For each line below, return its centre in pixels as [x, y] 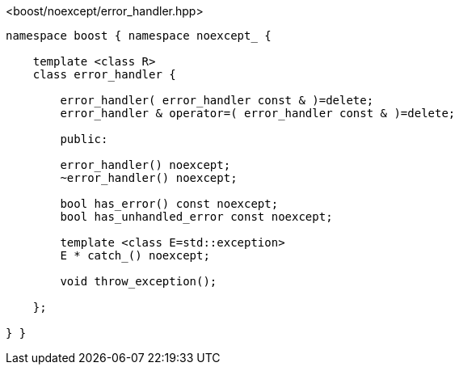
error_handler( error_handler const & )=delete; [217, 100]
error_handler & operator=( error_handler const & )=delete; [258, 113]
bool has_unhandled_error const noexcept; [196, 217]
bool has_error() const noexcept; [169, 204]
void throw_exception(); [139, 281]
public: [84, 139]
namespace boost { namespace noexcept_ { [139, 36]
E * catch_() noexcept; [135, 255]
